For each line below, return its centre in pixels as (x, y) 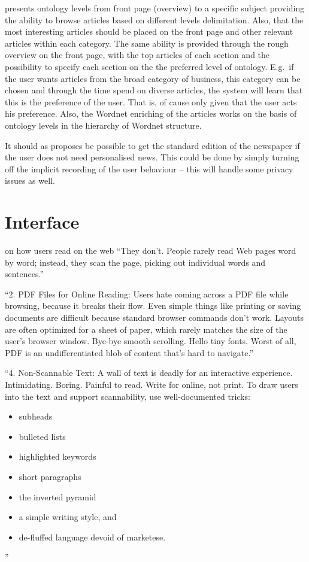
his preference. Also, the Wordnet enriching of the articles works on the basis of (151, 113)
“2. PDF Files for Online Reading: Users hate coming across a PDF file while (147, 294)
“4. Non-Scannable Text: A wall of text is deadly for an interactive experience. (149, 373)
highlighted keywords (57, 456)
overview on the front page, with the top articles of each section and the (137, 55)
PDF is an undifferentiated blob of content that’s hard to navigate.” (129, 352)
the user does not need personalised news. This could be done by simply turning (152, 157)
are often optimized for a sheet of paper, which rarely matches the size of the (146, 329)
